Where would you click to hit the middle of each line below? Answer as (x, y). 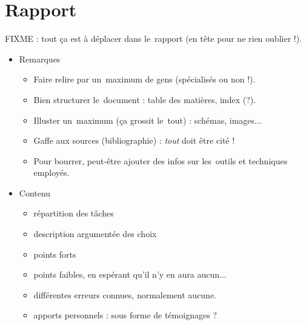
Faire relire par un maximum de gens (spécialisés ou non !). (145, 79)
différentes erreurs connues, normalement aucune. (125, 294)
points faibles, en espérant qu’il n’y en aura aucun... (130, 274)
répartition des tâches (74, 213)
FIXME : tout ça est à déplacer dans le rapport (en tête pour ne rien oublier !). (154, 39)
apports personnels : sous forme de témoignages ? (125, 315)
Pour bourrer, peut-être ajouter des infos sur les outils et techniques (161, 160)
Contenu (35, 193)
